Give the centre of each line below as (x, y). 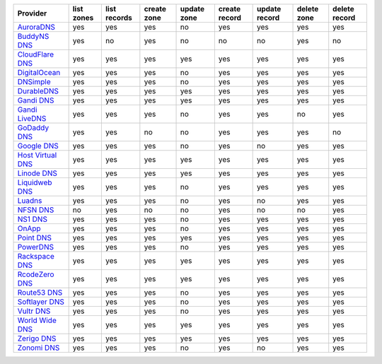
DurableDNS (38, 91)
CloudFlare (36, 54)
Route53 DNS (40, 292)
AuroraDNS (36, 27)
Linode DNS (37, 173)
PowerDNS (36, 247)
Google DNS (38, 146)
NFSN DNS (36, 210)
